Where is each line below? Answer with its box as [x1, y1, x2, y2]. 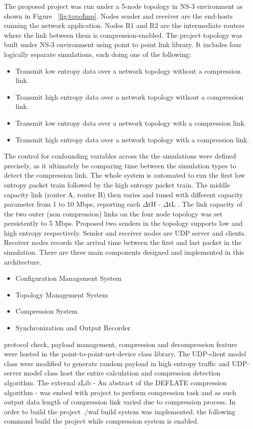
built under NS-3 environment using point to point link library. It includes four [4, 39, 242, 50]
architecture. [4, 256, 42, 267]
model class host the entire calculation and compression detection [24, 368, 221, 378]
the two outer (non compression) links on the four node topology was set [4, 208, 223, 218]
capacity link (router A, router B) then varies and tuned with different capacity [4, 189, 243, 199]
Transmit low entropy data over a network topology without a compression [15, 65, 241, 76]
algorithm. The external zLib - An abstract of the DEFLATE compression [4, 377, 227, 387]
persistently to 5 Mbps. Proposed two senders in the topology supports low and [4, 218, 243, 228]
